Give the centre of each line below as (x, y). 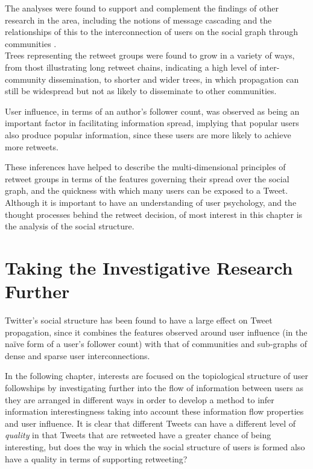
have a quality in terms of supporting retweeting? (96, 458)
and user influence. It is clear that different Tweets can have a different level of (150, 423)
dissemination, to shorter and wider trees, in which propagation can (174, 79)
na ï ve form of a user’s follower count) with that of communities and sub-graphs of (156, 344)
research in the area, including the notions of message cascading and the (138, 20)
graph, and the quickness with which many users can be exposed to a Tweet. (147, 190)
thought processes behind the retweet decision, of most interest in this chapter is (154, 214)
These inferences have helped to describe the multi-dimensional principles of (145, 167)
